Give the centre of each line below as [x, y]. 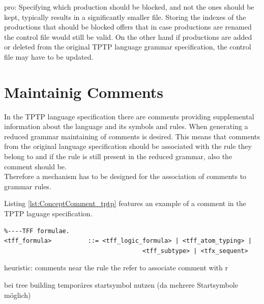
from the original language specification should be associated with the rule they [128, 146]
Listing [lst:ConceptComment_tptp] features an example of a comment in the [125, 203]
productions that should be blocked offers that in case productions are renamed [128, 27]
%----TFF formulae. [37, 231]
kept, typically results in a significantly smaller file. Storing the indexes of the [125, 17]
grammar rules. [28, 186]
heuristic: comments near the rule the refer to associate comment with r [116, 268]
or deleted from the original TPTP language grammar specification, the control [128, 47]
